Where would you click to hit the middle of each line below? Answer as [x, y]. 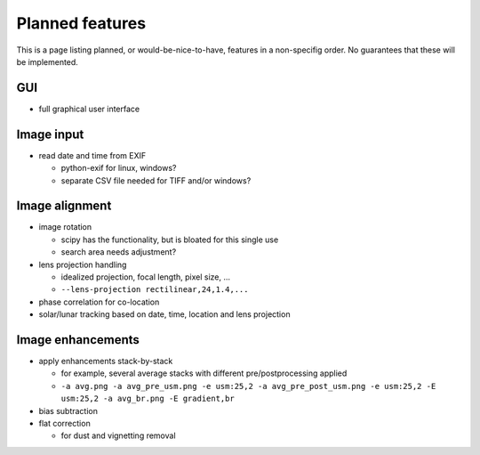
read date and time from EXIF [92, 155]
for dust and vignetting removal [119, 435]
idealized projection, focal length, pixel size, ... [146, 277]
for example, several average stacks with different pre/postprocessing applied [204, 373]
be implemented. [48, 61]
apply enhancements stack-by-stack [106, 362]
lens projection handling [83, 264]
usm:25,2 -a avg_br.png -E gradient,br [148, 399]
